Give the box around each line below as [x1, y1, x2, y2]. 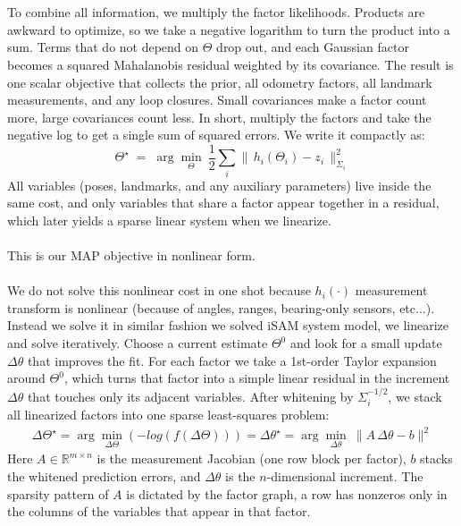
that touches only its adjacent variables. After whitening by [27, 386, 354, 405]
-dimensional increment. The [266, 467, 423, 486]
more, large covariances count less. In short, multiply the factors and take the [7, 107, 432, 126]
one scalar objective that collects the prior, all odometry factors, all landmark [7, 72, 432, 91]
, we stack [388, 386, 442, 405]
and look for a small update [289, 334, 442, 352]
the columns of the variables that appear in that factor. [7, 502, 311, 521]
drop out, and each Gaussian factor [216, 38, 409, 56]
